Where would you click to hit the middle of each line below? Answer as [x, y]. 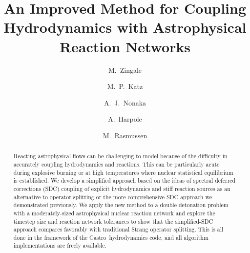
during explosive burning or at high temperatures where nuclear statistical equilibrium [123, 172]
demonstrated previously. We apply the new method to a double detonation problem [121, 205]
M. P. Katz [125, 86]
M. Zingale [125, 70]
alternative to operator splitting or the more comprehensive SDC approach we [113, 197]
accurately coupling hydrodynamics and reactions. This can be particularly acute [116, 164]
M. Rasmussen [125, 135]
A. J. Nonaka [125, 102]
